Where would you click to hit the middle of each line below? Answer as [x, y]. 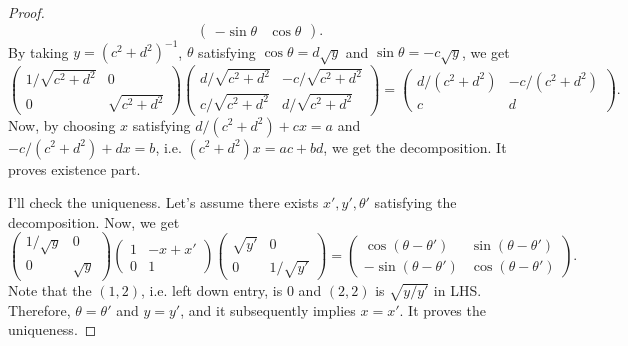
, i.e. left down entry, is [211, 289]
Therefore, [39, 309]
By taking [38, 51]
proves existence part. [74, 168]
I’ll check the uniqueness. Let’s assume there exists [163, 202]
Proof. [26, 12]
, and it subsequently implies [268, 309]
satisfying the [415, 202]
